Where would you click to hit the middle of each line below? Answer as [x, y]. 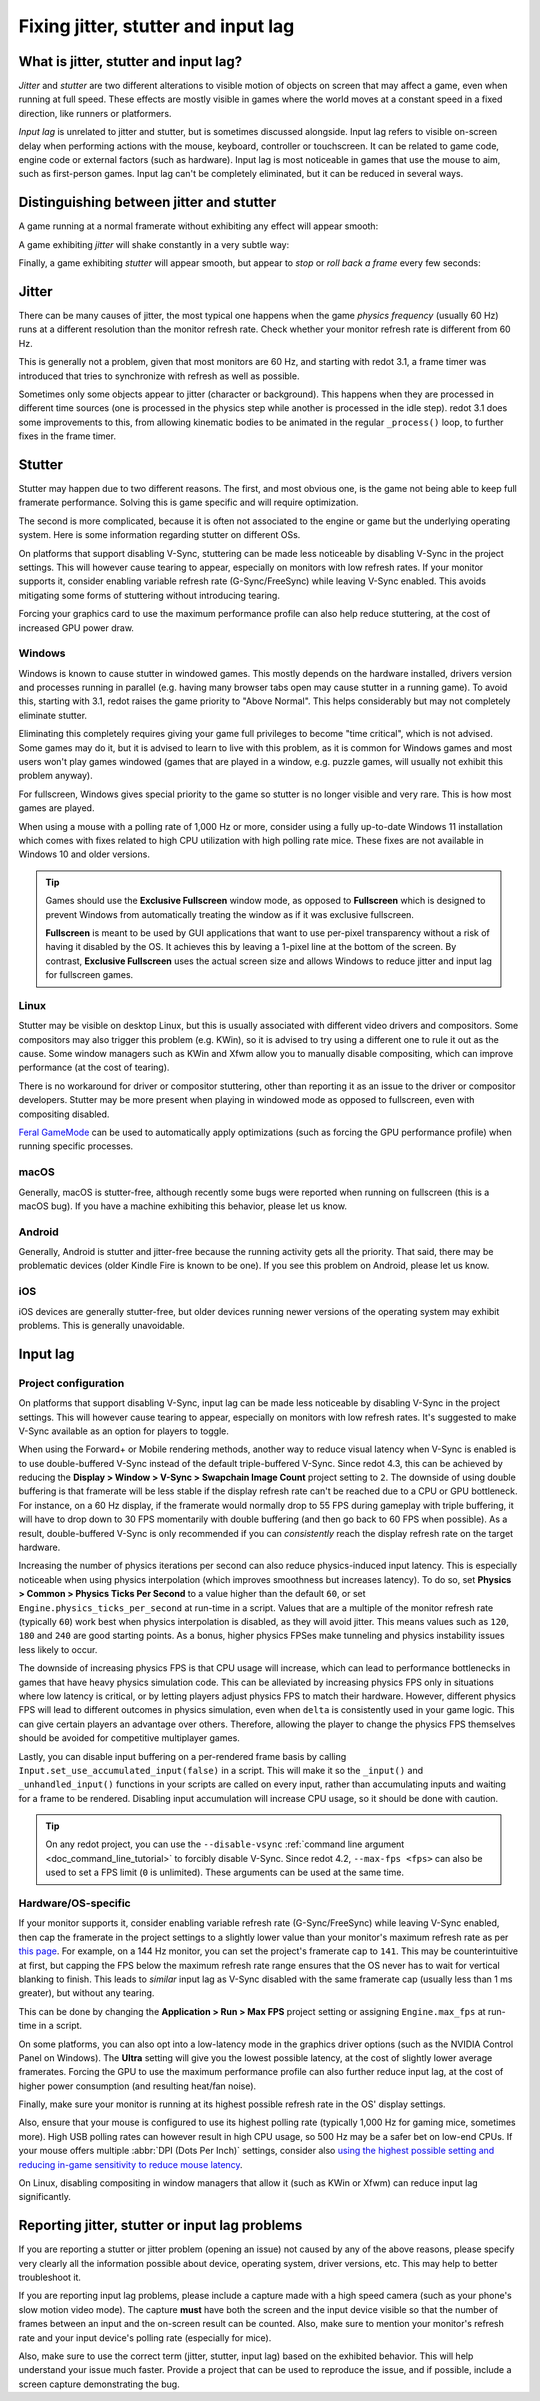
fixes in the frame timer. [67, 436]
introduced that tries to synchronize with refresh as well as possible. [159, 376]
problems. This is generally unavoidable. [101, 1325]
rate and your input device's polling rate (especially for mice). [145, 2337]
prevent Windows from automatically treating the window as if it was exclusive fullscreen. [230, 914]
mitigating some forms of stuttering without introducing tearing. [149, 595]
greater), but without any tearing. [86, 1993]
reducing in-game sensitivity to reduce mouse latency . [131, 2164]
